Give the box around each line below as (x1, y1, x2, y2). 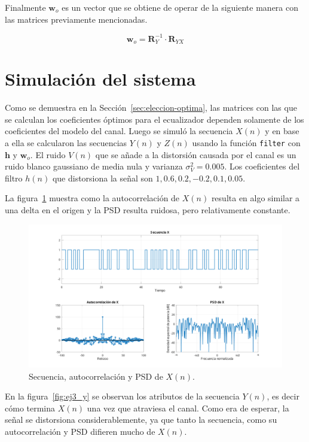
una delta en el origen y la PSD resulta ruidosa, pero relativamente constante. (5, 204, 290, 216)
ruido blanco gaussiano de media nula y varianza (5, 160, 183, 172)
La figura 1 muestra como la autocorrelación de (5, 192, 180, 204)
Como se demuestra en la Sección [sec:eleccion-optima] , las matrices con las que (5, 101, 297, 114)
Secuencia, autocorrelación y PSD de (29, 370, 163, 382)
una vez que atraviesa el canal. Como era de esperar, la (87, 401, 289, 414)
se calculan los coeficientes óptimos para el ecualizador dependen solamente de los (5, 113, 304, 125)
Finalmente (5, 1, 46, 13)
